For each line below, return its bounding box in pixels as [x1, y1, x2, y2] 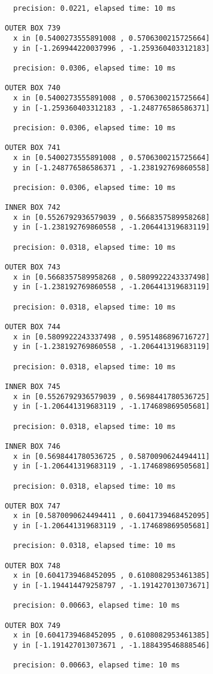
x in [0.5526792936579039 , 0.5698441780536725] [13, 392, 210, 401]
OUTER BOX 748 [5, 561, 61, 570]
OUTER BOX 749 [5, 621, 61, 630]
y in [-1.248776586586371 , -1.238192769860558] [13, 163, 210, 172]
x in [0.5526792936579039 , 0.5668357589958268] [13, 213, 210, 222]
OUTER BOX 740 [5, 84, 61, 93]
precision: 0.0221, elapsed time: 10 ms [13, 4, 176, 13]
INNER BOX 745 [5, 382, 61, 391]
